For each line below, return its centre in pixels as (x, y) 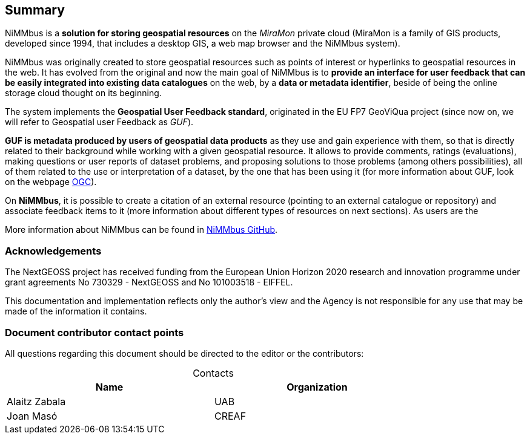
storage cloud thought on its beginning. (83, 93)
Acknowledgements (53, 251)
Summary (35, 10)
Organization (317, 387)
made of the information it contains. (76, 311)
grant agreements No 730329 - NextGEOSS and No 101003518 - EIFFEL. (149, 282)
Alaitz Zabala (36, 401)
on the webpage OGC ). (51, 182)
